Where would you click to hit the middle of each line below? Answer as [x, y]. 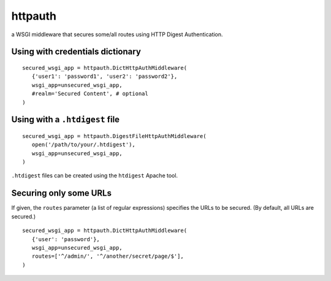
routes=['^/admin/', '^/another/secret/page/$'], [108, 256]
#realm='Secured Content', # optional [90, 94]
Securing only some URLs [61, 193]
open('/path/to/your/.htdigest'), [84, 145]
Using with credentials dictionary [76, 52]
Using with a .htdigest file [65, 120]
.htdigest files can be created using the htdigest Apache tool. [94, 175]
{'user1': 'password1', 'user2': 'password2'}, [105, 76]
